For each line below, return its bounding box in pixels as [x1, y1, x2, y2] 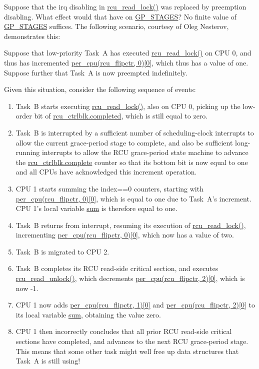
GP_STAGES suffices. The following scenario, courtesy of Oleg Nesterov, [4, 21, 229, 31]
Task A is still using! [15, 355, 80, 366]
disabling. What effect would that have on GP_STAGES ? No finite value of [4, 11, 237, 21]
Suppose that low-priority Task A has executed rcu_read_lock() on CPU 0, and [4, 47, 251, 58]
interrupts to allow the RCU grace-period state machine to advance [41, 147, 248, 157]
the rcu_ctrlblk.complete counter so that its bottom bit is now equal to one [15, 156, 248, 167]
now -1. [15, 282, 38, 293]
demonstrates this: [4, 30, 60, 41]
